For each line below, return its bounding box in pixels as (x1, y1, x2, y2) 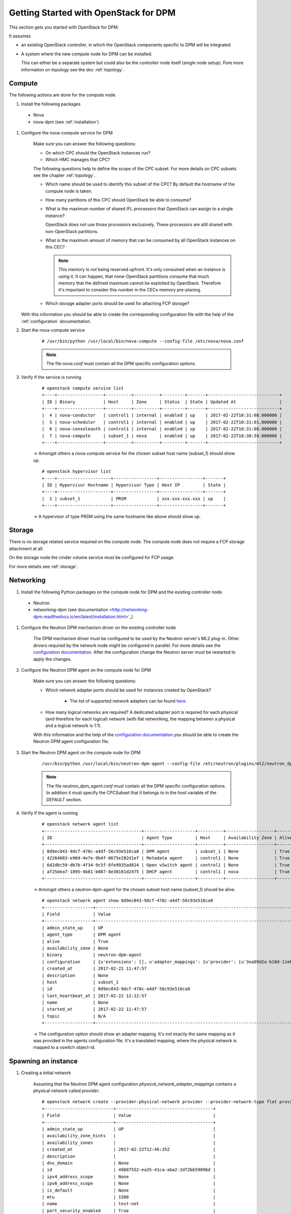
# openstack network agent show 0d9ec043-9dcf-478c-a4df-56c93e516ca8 (42, 898, 213, 903)
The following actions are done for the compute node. (9, 92, 117, 98)
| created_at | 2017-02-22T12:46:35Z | (42, 1147, 216, 1152)
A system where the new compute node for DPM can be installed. (21, 51, 152, 57)
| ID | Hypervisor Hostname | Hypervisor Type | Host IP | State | (42, 482, 226, 488)
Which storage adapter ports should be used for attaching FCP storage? (45, 300, 190, 306)
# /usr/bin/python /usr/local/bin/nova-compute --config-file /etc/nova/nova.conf (42, 338, 244, 344)
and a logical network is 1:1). (45, 723, 102, 728)
